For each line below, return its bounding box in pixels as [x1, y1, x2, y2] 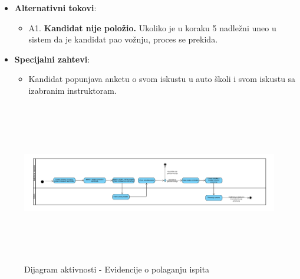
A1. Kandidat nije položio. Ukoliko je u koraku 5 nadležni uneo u [28, 21, 276, 34]
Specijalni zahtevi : [14, 52, 90, 65]
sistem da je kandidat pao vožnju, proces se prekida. [28, 33, 218, 45]
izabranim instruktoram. [28, 84, 117, 96]
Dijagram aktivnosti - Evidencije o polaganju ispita [24, 262, 210, 275]
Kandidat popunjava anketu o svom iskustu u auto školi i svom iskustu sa [28, 73, 296, 85]
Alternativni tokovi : [14, 2, 97, 14]
